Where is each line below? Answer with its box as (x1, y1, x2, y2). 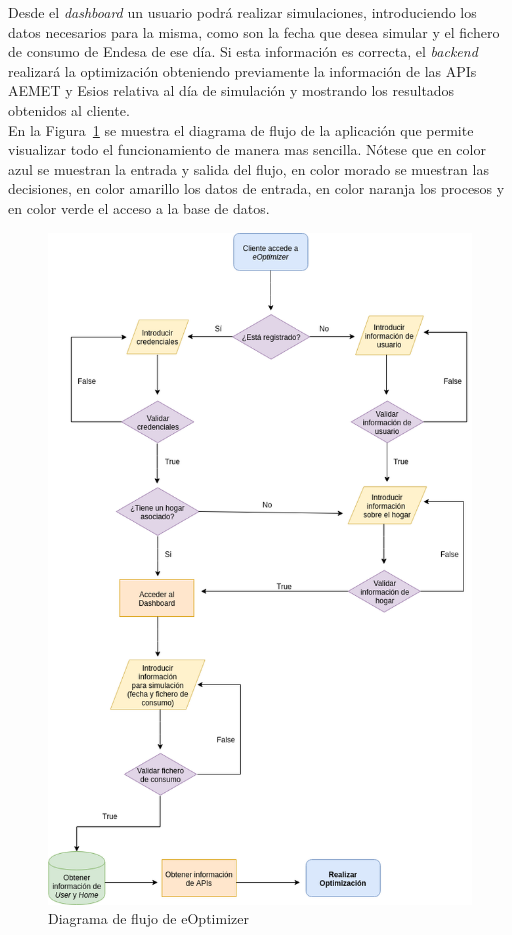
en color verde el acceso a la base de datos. (8, 197, 270, 218)
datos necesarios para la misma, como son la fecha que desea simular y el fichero (8, 21, 500, 42)
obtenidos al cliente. (8, 99, 130, 120)
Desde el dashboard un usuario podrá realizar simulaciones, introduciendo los (8, 2, 477, 22)
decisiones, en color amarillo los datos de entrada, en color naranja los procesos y (8, 178, 505, 199)
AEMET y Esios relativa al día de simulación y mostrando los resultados (8, 80, 455, 101)
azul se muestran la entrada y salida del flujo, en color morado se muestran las (8, 158, 489, 179)
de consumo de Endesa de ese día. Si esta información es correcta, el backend (8, 41, 478, 62)
